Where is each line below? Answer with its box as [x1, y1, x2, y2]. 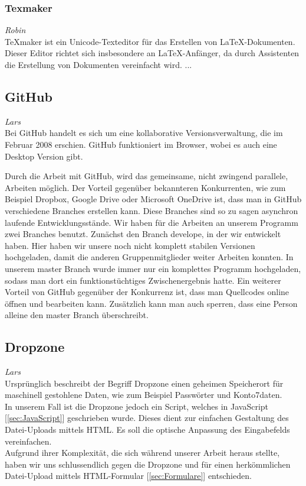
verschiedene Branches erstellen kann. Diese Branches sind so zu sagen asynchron [5, 204, 298, 216]
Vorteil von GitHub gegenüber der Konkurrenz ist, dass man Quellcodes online [5, 286, 289, 298]
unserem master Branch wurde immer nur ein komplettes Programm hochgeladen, [5, 262, 301, 274]
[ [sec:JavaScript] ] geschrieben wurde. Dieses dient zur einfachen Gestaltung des [5, 412, 289, 424]
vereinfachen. [5, 435, 52, 447]
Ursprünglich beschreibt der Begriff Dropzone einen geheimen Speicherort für [5, 377, 284, 389]
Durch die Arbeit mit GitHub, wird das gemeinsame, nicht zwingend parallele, [5, 170, 288, 182]
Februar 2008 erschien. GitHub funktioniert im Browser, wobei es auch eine [5, 138, 277, 150]
